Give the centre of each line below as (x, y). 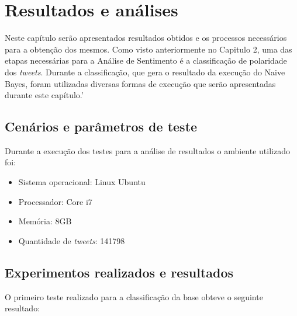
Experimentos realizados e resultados (119, 272)
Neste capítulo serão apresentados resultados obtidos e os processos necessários (146, 38)
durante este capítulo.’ (44, 95)
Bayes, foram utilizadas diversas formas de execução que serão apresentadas (140, 83)
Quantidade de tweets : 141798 (72, 240)
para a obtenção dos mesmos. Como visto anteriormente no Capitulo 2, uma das (148, 49)
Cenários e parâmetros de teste (101, 126)
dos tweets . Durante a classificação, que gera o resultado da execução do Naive (145, 72)
